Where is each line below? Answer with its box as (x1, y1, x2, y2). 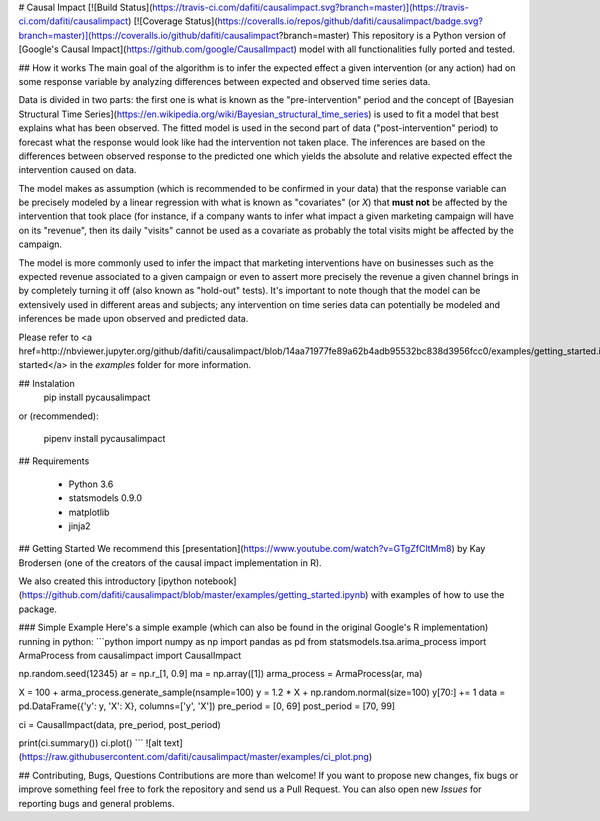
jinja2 (68, 520, 91, 532)
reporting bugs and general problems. (18, 797, 175, 809)
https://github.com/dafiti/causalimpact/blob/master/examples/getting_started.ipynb (21, 589, 366, 601)
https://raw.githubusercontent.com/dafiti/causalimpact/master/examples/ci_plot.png (21, 751, 370, 763)
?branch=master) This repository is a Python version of (278, 29, 507, 41)
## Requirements (18, 455, 90, 467)
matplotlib (68, 506, 110, 518)
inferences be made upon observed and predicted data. (18, 313, 249, 325)
